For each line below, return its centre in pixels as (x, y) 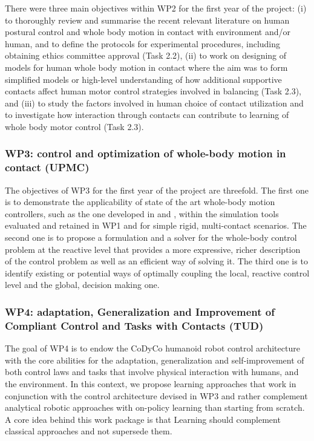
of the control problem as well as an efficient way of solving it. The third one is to (156, 261)
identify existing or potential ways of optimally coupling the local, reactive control (157, 273)
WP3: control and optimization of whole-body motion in (146, 153)
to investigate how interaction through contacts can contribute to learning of (147, 115)
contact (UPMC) (47, 167)
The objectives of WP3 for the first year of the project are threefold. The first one (157, 190)
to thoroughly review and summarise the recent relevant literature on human (147, 20)
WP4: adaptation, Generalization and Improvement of (140, 311)
